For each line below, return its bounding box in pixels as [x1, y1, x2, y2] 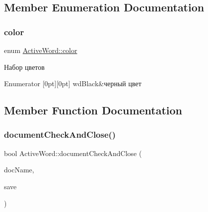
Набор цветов [4, 61, 45, 72]
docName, [4, 164, 34, 175]
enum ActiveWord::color [4, 45, 77, 55]
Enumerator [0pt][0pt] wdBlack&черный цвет [4, 78, 141, 89]
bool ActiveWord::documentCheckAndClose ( [4, 148, 142, 158]
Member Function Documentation [4, 103, 183, 118]
